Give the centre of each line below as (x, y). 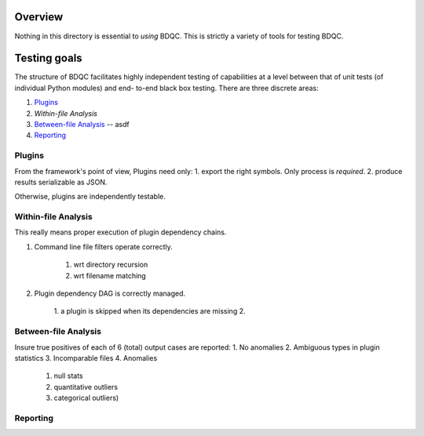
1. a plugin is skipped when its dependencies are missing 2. (150, 311)
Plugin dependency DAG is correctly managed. (110, 293)
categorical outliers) (86, 398)
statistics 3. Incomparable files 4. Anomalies (86, 358)
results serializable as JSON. (61, 182)
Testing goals (48, 58)
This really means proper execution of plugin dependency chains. (121, 232)
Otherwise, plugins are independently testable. (90, 197)
